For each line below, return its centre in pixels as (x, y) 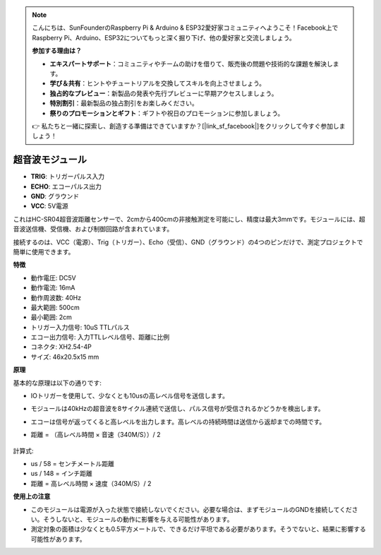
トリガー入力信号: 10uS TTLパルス (80, 327)
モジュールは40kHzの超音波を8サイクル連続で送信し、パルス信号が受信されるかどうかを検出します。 (177, 409)
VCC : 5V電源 (49, 206)
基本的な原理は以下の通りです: (58, 383)
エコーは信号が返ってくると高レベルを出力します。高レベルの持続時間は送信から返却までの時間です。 (178, 422)
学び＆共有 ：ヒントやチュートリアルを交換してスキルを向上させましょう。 (158, 83)
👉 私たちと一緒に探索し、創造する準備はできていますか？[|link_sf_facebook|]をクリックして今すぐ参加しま (189, 126)
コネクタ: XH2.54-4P (61, 347)
